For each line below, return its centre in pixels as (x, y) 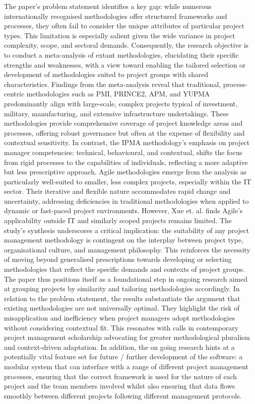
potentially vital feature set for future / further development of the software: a (123, 357)
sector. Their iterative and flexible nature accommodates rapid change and (117, 191)
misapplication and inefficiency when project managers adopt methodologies (120, 318)
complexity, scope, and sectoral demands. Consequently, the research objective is (126, 45)
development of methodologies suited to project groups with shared (106, 74)
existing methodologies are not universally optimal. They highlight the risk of (122, 308)
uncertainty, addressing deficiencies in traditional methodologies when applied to (127, 201)
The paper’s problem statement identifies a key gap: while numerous (108, 6)
